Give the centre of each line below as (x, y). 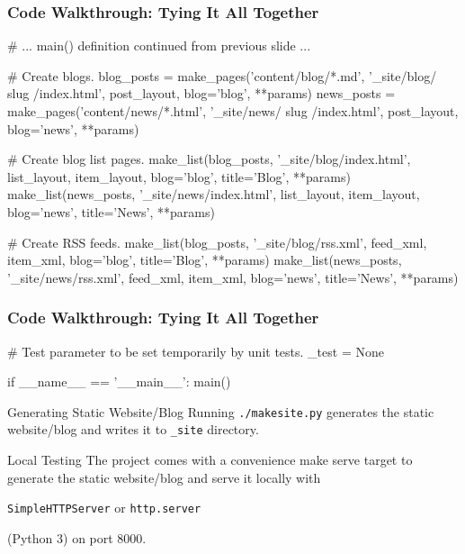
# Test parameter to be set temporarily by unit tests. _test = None (196, 351)
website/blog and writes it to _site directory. (133, 429)
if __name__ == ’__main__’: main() (119, 381)
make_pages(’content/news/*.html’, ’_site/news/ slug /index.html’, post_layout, (233, 111)
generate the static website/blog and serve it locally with (164, 477)
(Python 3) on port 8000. (77, 537)
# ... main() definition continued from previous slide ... (159, 45)
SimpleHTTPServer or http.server (104, 508)
